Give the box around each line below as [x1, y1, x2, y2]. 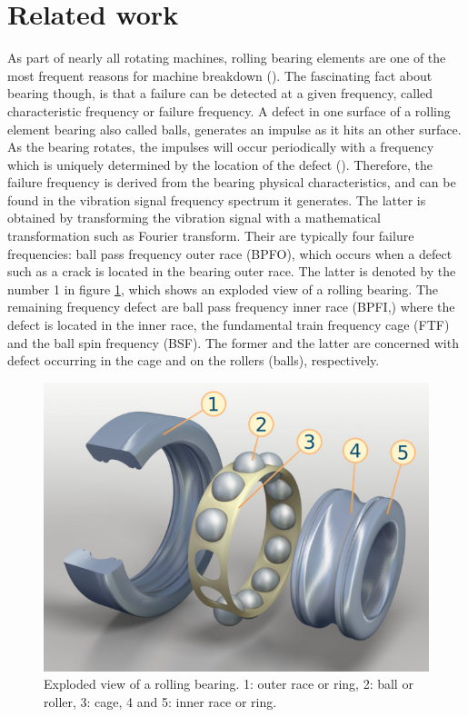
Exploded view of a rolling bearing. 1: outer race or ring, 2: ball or [44, 674, 413, 693]
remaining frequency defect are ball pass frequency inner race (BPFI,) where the [7, 297, 455, 316]
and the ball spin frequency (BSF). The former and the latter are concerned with [7, 333, 459, 352]
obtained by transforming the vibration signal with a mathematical [7, 208, 381, 227]
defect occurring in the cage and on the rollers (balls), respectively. [7, 351, 380, 370]
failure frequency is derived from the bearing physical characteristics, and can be [7, 173, 456, 192]
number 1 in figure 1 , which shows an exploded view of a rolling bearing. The [7, 279, 438, 298]
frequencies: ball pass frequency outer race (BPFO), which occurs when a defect [7, 244, 453, 263]
